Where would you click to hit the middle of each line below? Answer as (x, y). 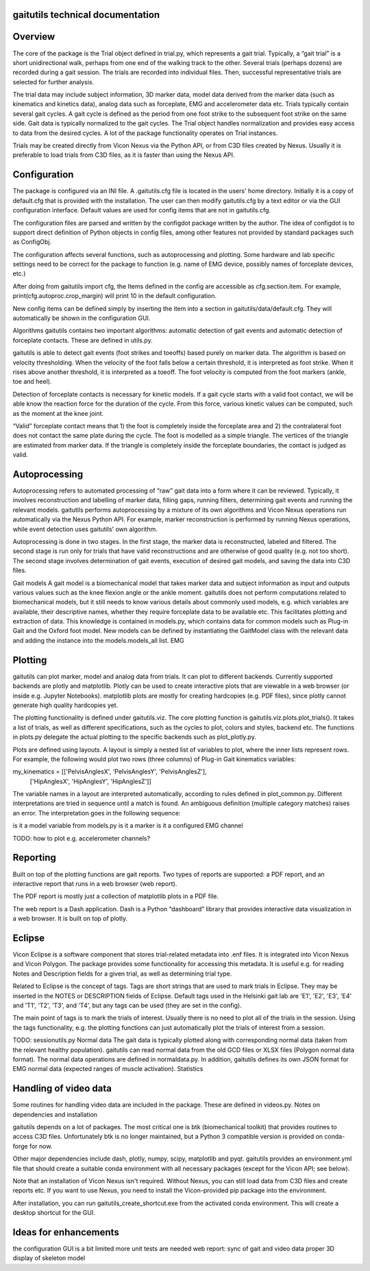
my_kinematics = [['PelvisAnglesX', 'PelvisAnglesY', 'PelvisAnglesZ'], (110, 772)
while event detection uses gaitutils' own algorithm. (85, 529)
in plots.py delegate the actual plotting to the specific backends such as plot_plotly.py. (134, 737)
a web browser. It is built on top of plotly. (70, 919)
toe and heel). (32, 382)
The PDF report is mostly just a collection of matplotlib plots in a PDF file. (116, 896)
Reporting (34, 857)
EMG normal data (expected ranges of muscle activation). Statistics (108, 1069)
